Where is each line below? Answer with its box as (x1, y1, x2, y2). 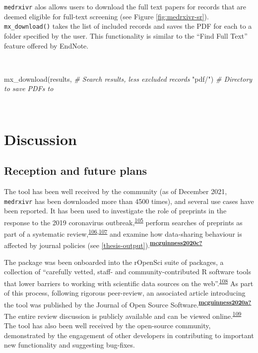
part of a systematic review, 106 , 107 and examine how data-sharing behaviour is (4, 227, 242, 239)
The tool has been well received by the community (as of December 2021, (4, 186, 227, 197)
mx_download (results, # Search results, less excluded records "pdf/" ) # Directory (4, 73, 253, 84)
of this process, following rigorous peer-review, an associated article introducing (4, 288, 246, 298)
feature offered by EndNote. (4, 40, 89, 50)
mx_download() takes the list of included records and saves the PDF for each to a (4, 21, 252, 31)
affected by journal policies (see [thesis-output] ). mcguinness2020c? (4, 239, 202, 251)
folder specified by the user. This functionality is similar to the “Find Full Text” (4, 30, 248, 41)
